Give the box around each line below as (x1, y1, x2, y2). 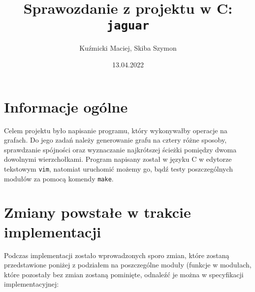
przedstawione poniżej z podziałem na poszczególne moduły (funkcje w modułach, (4, 260, 252, 270)
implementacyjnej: (4, 279, 59, 289)
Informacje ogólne (4, 96, 128, 117)
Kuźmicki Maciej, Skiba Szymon (79, 43, 177, 53)
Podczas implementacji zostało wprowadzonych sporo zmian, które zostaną (4, 250, 229, 260)
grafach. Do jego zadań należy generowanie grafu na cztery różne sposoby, (4, 135, 227, 145)
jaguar (107, 19, 149, 33)
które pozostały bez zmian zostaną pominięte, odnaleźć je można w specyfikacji (4, 269, 244, 279)
